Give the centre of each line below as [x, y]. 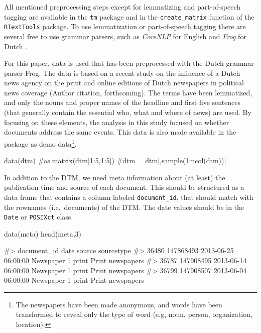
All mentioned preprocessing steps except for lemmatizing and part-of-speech [122, 7]
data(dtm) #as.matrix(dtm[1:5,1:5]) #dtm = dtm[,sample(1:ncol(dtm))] [115, 160]
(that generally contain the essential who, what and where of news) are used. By [128, 112]
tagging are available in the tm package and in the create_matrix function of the [129, 16]
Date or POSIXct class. [39, 217]
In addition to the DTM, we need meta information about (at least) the [115, 177]
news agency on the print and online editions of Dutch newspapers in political [124, 83]
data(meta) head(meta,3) [43, 233]
